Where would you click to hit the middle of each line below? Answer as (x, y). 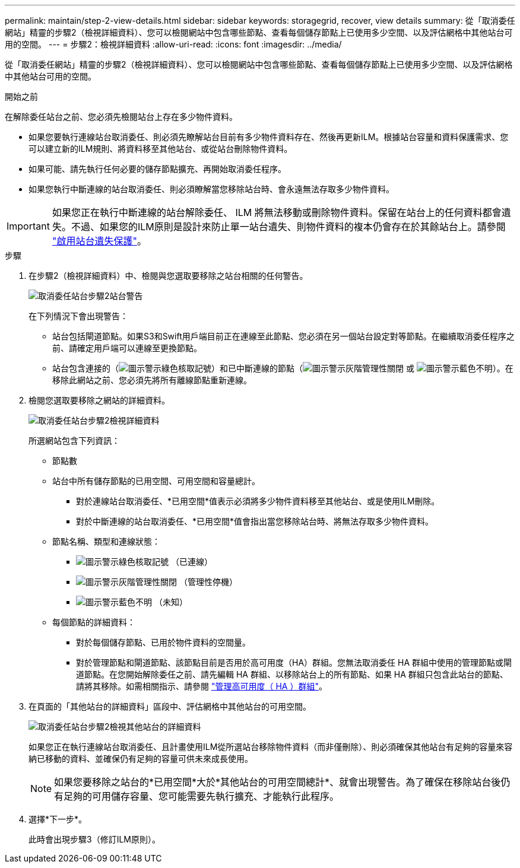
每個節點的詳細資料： (94, 622)
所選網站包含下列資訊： (74, 441)
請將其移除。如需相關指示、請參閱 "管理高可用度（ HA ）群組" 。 (202, 686)
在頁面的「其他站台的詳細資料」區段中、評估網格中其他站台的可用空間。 (170, 706)
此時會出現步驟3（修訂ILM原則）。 (94, 839)
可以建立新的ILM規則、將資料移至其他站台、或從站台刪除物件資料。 (161, 149)
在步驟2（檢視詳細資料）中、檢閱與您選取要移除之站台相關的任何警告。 (168, 276)
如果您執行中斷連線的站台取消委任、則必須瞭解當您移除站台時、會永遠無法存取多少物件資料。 (211, 189)
